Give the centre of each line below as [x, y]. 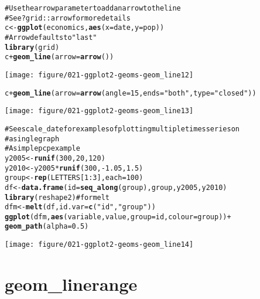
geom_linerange [71, 283]
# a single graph [32, 139]
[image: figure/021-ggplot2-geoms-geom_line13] [99, 111]
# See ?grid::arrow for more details [68, 18]
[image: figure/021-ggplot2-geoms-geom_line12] [99, 75]
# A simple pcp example [42, 149]
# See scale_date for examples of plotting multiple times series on [122, 129]
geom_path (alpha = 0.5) [47, 227]
